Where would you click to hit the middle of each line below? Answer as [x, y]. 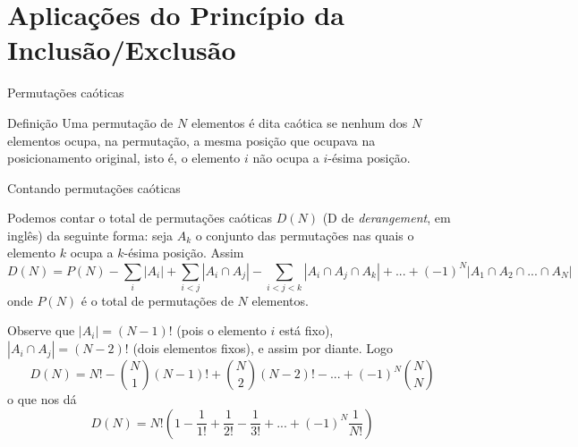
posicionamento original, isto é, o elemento [124, 158]
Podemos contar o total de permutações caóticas [140, 218]
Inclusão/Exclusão [122, 50]
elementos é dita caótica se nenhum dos [299, 122]
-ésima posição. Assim [184, 253]
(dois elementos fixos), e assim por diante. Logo [263, 348]
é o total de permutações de [157, 300]
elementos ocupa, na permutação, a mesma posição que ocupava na [191, 140]
